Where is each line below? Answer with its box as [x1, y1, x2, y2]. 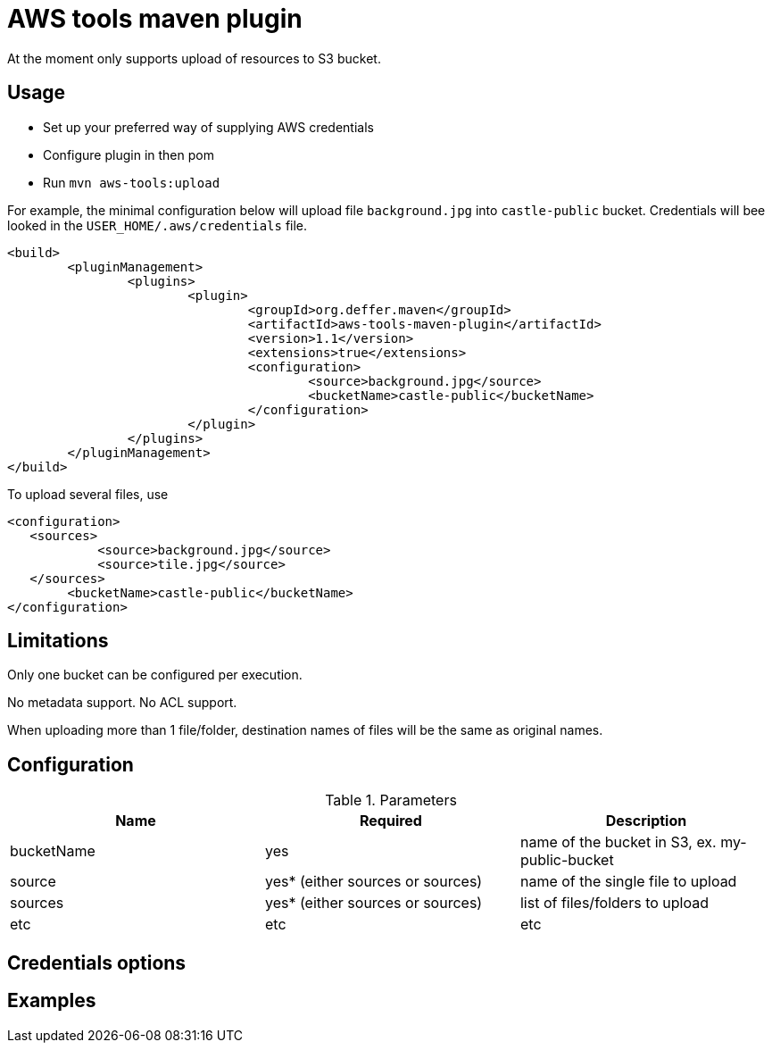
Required [359, 812, 422, 830]
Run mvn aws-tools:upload [43, 174, 220, 190]
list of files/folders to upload [519, 894, 709, 912]
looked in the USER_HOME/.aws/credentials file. [7, 217, 308, 233]
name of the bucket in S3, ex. [519, 833, 717, 852]
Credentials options [7, 951, 187, 974]
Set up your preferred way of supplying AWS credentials [43, 119, 374, 135]
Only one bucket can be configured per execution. [7, 667, 303, 683]
